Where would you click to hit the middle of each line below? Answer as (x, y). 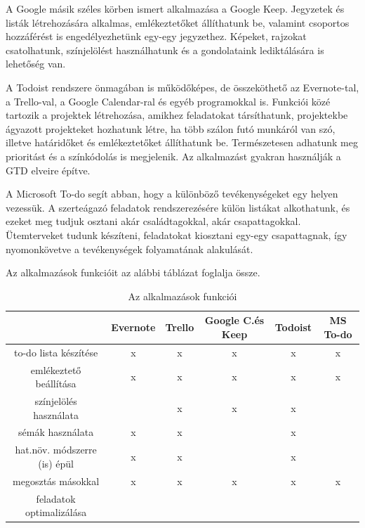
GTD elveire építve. (48, 170)
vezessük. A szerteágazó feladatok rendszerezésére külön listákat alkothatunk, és (178, 207)
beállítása (56, 384)
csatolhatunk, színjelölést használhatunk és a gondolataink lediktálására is (165, 50)
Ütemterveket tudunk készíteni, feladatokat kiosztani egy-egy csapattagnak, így (177, 234)
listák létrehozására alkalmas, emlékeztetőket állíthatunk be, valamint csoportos (178, 22)
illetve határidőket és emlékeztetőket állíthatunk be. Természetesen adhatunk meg (182, 142)
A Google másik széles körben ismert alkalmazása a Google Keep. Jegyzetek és (175, 8)
